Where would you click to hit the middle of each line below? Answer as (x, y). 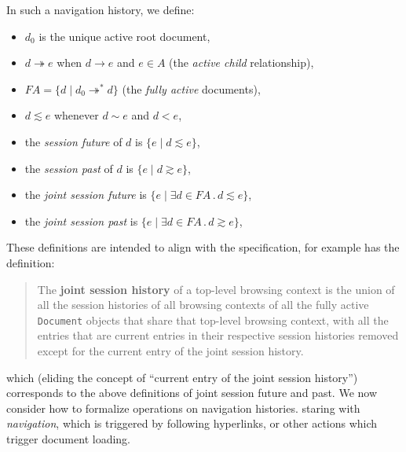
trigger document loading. (68, 438)
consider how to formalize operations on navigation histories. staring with (183, 408)
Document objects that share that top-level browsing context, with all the (213, 320)
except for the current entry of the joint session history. (170, 350)
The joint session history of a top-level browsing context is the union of (216, 289)
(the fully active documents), (191, 88)
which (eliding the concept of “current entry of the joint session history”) (182, 377)
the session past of (69, 168)
